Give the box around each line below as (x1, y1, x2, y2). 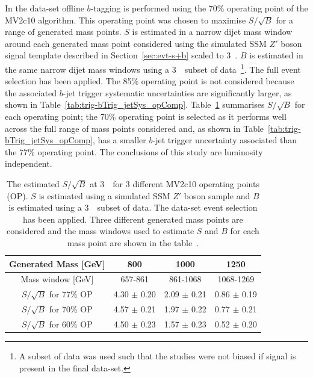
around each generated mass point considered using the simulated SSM (5, 37, 267, 49)
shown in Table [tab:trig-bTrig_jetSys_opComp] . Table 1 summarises (5, 98, 265, 111)
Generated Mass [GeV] (9, 257, 105, 270)
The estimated (6, 177, 60, 190)
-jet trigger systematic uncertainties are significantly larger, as (63, 86, 292, 99)
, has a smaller (92, 134, 146, 146)
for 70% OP (49, 303, 93, 315)
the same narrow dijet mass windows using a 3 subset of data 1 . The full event (5, 61, 301, 75)
